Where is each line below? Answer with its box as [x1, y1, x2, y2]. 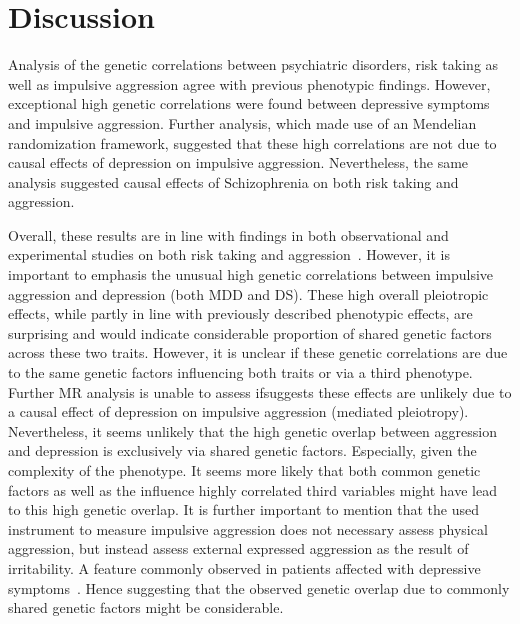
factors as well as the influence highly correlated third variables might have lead [8, 479, 497, 500]
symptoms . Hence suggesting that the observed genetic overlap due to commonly [8, 577, 510, 598]
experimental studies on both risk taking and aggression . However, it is [8, 244, 451, 265]
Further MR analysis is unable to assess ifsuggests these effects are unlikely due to [8, 381, 512, 402]
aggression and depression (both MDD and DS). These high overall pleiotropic [8, 283, 489, 304]
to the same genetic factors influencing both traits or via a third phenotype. [8, 362, 473, 383]
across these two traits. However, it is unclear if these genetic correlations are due [8, 342, 508, 363]
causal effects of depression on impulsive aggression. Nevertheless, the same [8, 152, 469, 173]
